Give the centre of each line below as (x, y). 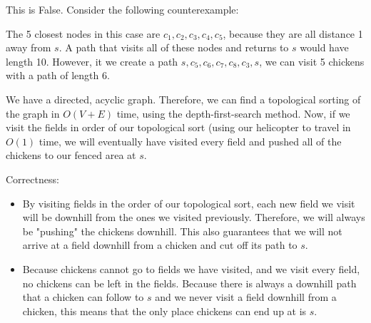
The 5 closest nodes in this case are (83, 33)
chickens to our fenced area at (71, 155)
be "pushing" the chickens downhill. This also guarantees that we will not (182, 231)
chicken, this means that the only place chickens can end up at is (164, 311)
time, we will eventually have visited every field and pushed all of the (190, 141)
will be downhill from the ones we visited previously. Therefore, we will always (194, 217)
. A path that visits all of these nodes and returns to (174, 47)
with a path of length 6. (58, 75)
